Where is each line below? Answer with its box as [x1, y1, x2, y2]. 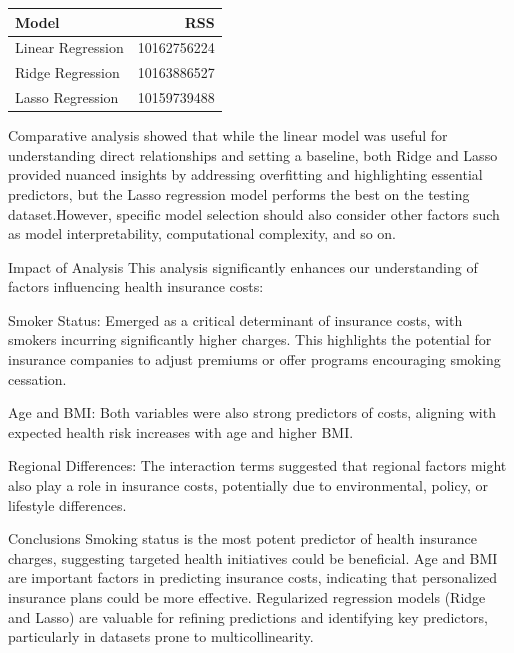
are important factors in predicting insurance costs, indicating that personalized [8, 567, 498, 588]
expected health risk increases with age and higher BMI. [8, 421, 354, 442]
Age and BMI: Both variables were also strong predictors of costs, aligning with [8, 402, 496, 423]
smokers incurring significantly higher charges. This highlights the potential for [8, 329, 492, 350]
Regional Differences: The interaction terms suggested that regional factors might [8, 455, 507, 476]
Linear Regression [15, 37, 124, 58]
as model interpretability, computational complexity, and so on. [8, 223, 396, 244]
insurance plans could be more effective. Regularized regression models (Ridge [8, 587, 486, 607]
